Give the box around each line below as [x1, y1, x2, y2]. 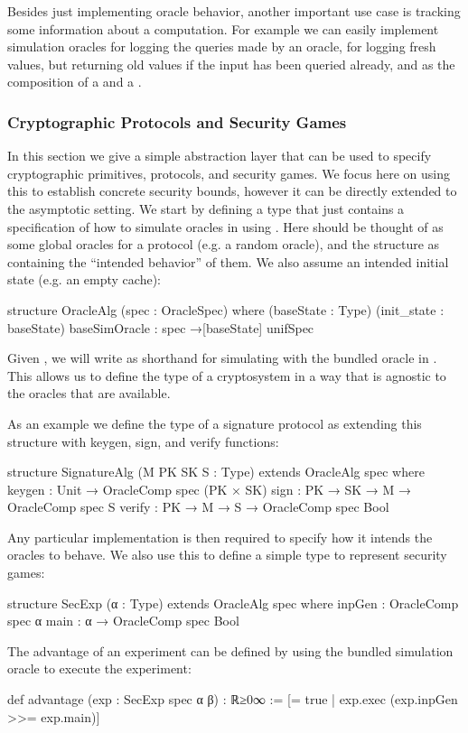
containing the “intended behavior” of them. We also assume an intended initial [7, 252, 449, 271]
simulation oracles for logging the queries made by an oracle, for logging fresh [7, 37, 436, 56]
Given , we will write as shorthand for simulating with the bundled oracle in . [7, 348, 437, 367]
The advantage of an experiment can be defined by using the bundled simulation [7, 641, 454, 660]
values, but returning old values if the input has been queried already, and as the [7, 54, 455, 73]
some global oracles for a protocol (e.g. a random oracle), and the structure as [7, 235, 440, 254]
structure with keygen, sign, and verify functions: [7, 431, 279, 450]
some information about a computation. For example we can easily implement [7, 19, 439, 38]
